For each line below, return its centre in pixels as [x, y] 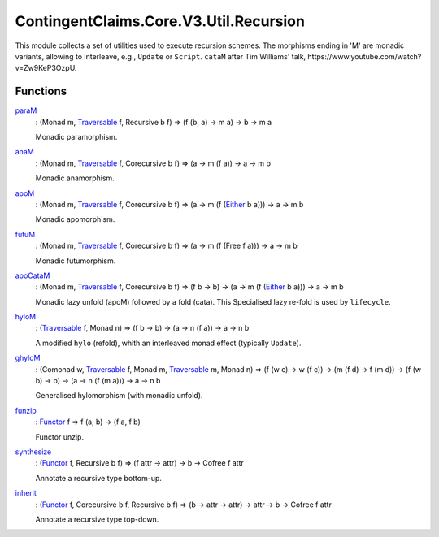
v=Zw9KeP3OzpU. [46, 68]
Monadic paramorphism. [76, 137]
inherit [26, 493]
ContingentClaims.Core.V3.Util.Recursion [160, 21]
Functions [41, 91]
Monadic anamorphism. [75, 178]
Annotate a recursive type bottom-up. [99, 478]
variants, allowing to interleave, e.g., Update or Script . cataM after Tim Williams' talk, [161, 56]
